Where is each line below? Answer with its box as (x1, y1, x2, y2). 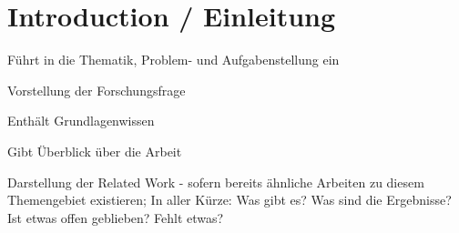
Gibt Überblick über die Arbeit (7, 141, 182, 160)
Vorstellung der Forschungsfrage (7, 80, 186, 99)
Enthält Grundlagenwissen (7, 111, 155, 130)
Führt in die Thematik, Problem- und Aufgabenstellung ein (7, 50, 340, 69)
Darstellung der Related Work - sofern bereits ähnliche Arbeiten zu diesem (7, 172, 424, 191)
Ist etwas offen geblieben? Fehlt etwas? (7, 208, 224, 227)
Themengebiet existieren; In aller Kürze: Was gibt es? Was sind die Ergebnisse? (7, 190, 452, 209)
